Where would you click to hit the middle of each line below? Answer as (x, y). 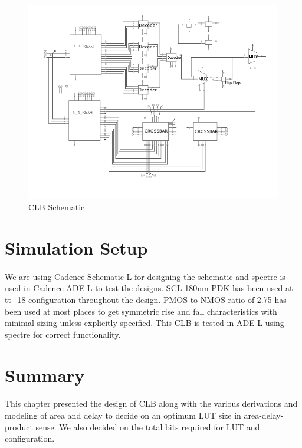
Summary (45, 375)
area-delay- (264, 415)
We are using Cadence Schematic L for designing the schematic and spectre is (145, 276)
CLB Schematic (57, 207)
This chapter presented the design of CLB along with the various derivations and (151, 403)
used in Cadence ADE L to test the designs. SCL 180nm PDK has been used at (149, 288)
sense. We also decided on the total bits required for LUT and (148, 426)
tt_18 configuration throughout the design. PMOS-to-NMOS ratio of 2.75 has (146, 299)
